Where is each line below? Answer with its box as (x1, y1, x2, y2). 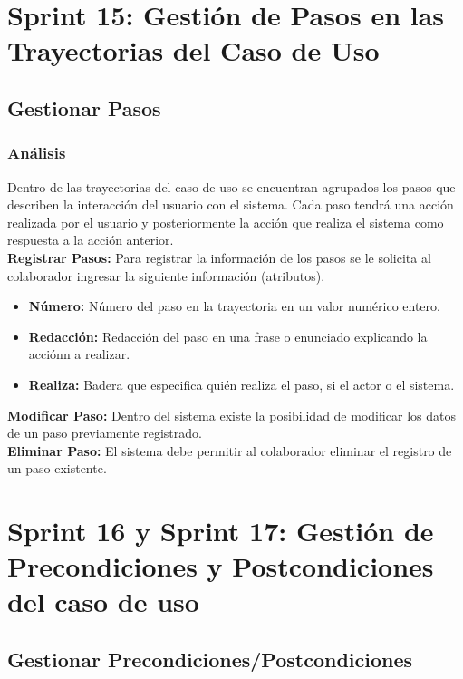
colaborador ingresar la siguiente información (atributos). (7, 266, 325, 285)
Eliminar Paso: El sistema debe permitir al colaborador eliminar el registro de (7, 441, 452, 460)
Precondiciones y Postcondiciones (7, 548, 434, 585)
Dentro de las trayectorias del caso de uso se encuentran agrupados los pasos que (7, 177, 456, 196)
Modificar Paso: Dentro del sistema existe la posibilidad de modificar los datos (7, 405, 456, 424)
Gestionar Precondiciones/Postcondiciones (7, 645, 413, 674)
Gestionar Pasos (7, 93, 161, 121)
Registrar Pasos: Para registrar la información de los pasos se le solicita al (7, 247, 431, 267)
